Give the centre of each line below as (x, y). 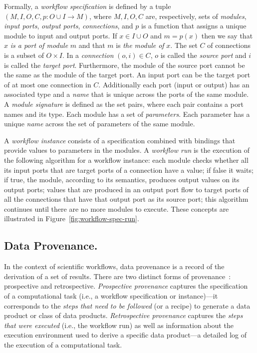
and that (92, 45)
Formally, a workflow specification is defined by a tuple (88, 6)
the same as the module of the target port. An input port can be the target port (127, 75)
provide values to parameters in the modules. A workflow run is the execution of (127, 150)
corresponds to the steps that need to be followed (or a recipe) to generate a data (127, 305)
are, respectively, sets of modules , (196, 16)
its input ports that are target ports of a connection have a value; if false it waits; (129, 170)
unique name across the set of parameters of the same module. (100, 124)
